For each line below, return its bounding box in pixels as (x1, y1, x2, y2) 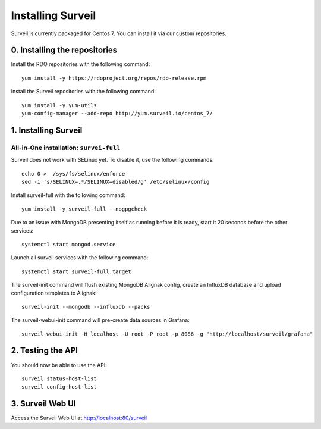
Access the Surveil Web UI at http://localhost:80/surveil (11, 414, 147, 422)
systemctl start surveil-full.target (21, 268, 132, 275)
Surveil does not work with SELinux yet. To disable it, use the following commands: (11, 156, 214, 164)
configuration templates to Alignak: (11, 289, 97, 297)
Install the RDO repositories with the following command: (11, 61, 150, 68)
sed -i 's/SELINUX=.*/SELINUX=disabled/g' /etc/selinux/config (21, 179, 210, 185)
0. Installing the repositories (11, 45, 118, 55)
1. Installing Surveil (11, 125, 83, 135)
